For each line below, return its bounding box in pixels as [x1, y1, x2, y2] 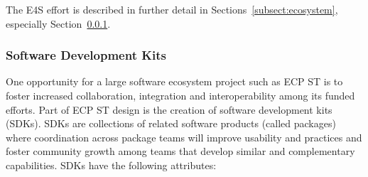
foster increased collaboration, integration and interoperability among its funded [6, 88, 355, 102]
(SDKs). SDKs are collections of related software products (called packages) [6, 116, 336, 131]
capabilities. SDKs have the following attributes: [6, 157, 217, 172]
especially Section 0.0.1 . [6, 16, 111, 31]
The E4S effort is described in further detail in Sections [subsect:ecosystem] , [6, 2, 338, 16]
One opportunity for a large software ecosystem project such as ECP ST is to [6, 74, 343, 89]
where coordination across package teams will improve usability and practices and [6, 129, 362, 144]
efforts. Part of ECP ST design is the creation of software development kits [6, 102, 332, 117]
